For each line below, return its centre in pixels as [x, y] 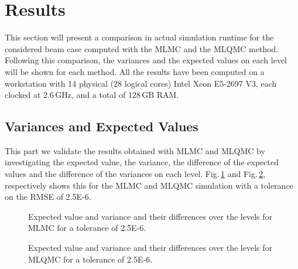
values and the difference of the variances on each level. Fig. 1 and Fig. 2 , [135, 174]
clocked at [23, 95]
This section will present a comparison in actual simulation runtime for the [139, 37]
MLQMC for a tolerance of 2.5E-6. [90, 259]
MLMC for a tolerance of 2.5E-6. [87, 228]
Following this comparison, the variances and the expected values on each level [146, 60]
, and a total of [99, 95]
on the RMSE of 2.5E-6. [48, 197]
